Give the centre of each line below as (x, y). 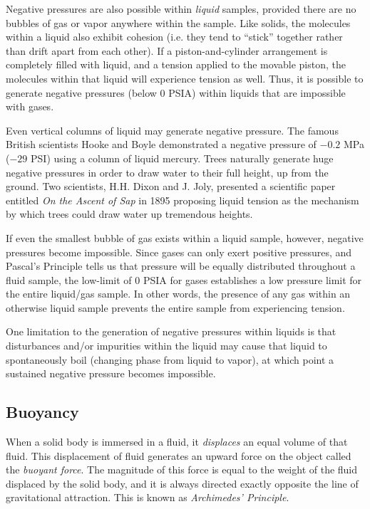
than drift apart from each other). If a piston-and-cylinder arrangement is (167, 50)
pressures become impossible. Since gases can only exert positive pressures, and (179, 252)
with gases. (30, 106)
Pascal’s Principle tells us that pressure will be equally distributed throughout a (181, 266)
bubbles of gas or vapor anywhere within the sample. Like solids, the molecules (178, 22)
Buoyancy (42, 412)
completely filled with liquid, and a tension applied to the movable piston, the (176, 64)
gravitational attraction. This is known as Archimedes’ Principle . (148, 497)
